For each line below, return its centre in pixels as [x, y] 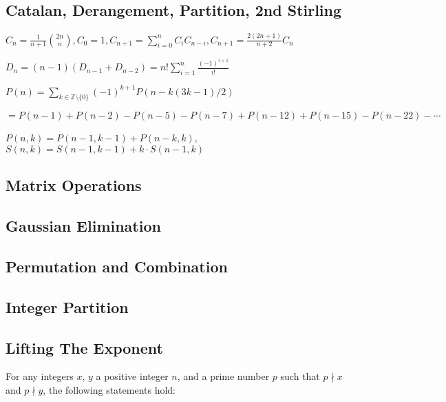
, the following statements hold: [109, 390]
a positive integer [132, 376]
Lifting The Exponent [84, 347]
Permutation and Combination [117, 267]
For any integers [40, 376]
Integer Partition [67, 306]
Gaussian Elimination [83, 226]
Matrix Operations [74, 185]
